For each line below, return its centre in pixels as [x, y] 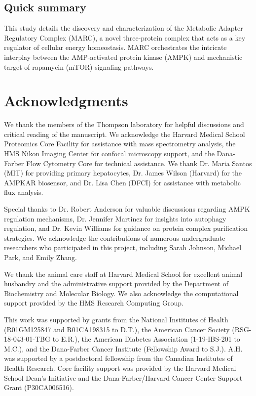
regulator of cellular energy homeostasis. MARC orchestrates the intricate [115, 47]
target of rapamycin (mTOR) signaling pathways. [79, 66]
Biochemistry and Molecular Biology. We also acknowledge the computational [121, 293]
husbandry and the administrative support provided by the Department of [116, 284]
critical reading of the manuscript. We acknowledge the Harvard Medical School [125, 134]
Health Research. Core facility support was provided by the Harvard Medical [120, 368]
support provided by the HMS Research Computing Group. [94, 303]
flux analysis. [24, 192]
